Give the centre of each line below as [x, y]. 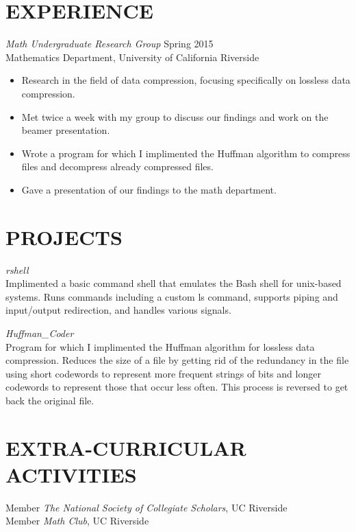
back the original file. [50, 400]
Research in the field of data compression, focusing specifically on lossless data [186, 80]
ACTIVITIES [71, 474]
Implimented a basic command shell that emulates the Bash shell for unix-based [174, 283]
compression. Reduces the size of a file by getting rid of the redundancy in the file [177, 360]
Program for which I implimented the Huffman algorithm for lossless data [160, 346]
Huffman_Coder [40, 333]
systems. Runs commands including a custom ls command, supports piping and [172, 296]
